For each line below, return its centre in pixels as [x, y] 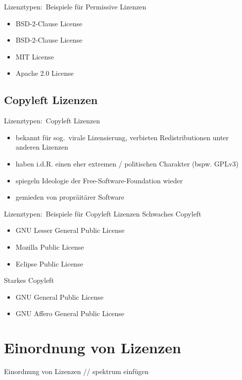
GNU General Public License [60, 297]
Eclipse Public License [49, 263]
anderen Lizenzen [42, 147]
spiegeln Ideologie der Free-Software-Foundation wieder [99, 180]
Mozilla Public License [50, 246]
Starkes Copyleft [29, 280]
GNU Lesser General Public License [70, 230]
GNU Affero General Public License [70, 313]
